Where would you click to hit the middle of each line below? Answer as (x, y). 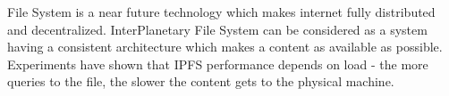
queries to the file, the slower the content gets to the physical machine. (201, 81)
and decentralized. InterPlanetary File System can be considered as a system (217, 29)
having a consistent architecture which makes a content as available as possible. (225, 47)
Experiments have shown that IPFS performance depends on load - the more (218, 64)
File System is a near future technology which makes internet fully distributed (221, 12)
